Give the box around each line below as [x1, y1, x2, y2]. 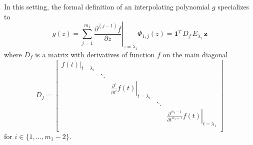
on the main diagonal [162, 49, 228, 59]
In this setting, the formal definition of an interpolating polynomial [4, 1, 210, 11]
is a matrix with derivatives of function [35, 49, 155, 59]
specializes [217, 1, 249, 11]
